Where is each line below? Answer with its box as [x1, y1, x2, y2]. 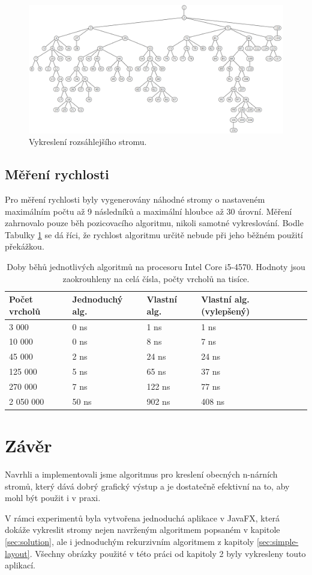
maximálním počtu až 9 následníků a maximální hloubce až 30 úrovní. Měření [5, 204, 292, 217]
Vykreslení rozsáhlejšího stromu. [29, 135, 147, 148]
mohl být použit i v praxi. [5, 491, 101, 504]
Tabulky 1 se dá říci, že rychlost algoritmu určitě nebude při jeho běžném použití [5, 228, 303, 241]
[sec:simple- [256, 535, 299, 548]
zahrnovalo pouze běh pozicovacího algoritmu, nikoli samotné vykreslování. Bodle [5, 217, 304, 229]
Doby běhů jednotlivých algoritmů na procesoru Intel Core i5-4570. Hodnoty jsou [7, 260, 305, 273]
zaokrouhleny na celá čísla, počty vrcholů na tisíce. [62, 272, 250, 284]
